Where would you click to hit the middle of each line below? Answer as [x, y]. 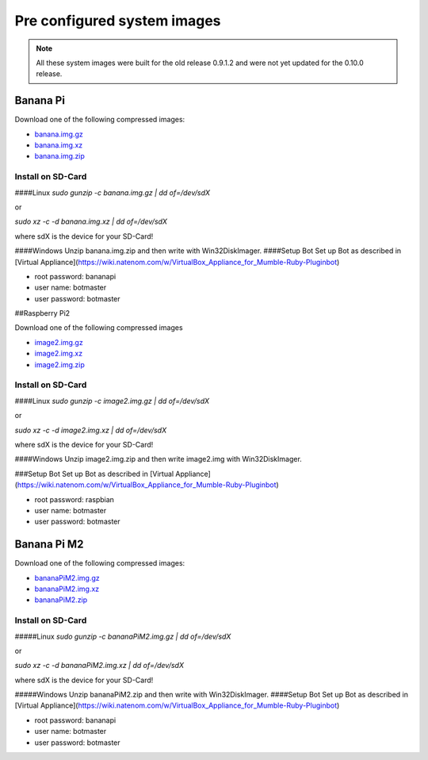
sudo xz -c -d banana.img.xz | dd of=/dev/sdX [91, 221]
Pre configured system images [118, 21]
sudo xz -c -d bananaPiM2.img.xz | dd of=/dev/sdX [99, 666]
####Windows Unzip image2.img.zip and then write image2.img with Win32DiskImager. [159, 459]
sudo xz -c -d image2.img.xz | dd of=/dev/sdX [90, 430]
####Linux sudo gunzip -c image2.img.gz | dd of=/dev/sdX [112, 401]
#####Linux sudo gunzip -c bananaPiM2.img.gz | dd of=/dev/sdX [123, 636]
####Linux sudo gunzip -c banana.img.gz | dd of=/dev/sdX [112, 192]
